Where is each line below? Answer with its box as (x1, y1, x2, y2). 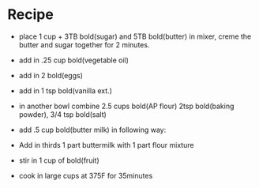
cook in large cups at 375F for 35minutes (18, 171, 153, 180)
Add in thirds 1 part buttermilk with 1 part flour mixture (18, 140, 194, 149)
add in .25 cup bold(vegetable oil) (18, 55, 129, 65)
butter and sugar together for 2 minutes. (18, 39, 150, 49)
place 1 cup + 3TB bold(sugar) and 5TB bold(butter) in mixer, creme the (18, 32, 252, 41)
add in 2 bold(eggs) (18, 70, 84, 80)
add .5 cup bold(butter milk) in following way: (18, 125, 167, 134)
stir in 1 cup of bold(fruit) (18, 156, 99, 165)
